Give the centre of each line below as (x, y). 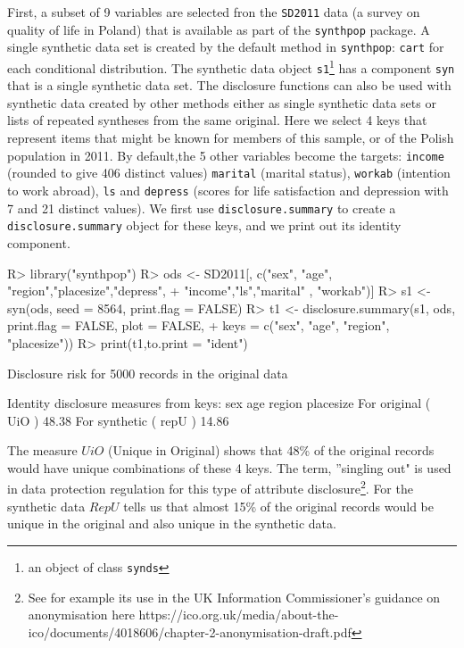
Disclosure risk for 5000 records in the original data (148, 373)
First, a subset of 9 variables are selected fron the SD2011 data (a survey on (214, 12)
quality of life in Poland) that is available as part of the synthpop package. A (219, 29)
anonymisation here (81, 615)
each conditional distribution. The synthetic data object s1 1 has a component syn (231, 66)
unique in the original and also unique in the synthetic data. (172, 523)
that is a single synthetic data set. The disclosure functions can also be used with (229, 85)
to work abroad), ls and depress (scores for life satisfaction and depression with (228, 190)
